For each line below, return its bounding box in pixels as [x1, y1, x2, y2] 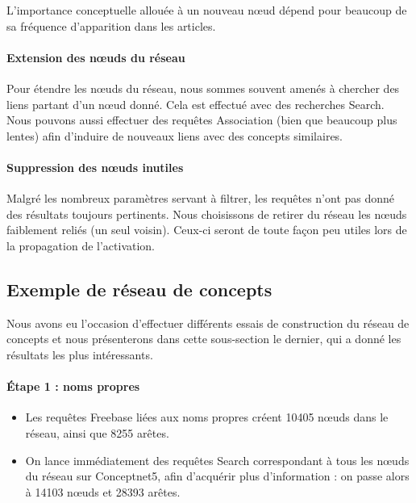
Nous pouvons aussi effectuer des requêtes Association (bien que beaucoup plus [6, 111, 397, 128]
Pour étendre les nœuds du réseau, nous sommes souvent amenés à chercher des [6, 79, 400, 96]
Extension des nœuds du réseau [6, 48, 185, 65]
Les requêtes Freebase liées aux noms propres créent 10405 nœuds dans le [25, 409, 389, 425]
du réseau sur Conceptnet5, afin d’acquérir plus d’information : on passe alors [25, 467, 410, 484]
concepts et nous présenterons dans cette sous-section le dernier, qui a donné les [6, 330, 401, 347]
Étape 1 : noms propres [6, 378, 140, 395]
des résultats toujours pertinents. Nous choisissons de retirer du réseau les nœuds [6, 205, 407, 222]
